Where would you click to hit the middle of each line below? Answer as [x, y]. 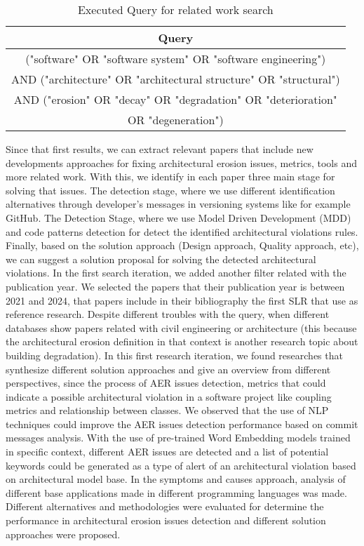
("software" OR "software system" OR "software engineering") [176, 59]
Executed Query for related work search [175, 9]
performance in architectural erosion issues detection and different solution [166, 520]
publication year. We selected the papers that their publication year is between [175, 286]
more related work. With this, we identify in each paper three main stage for [170, 177]
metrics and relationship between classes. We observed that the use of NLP [167, 410]
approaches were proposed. [63, 534]
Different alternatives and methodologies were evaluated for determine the [165, 506]
